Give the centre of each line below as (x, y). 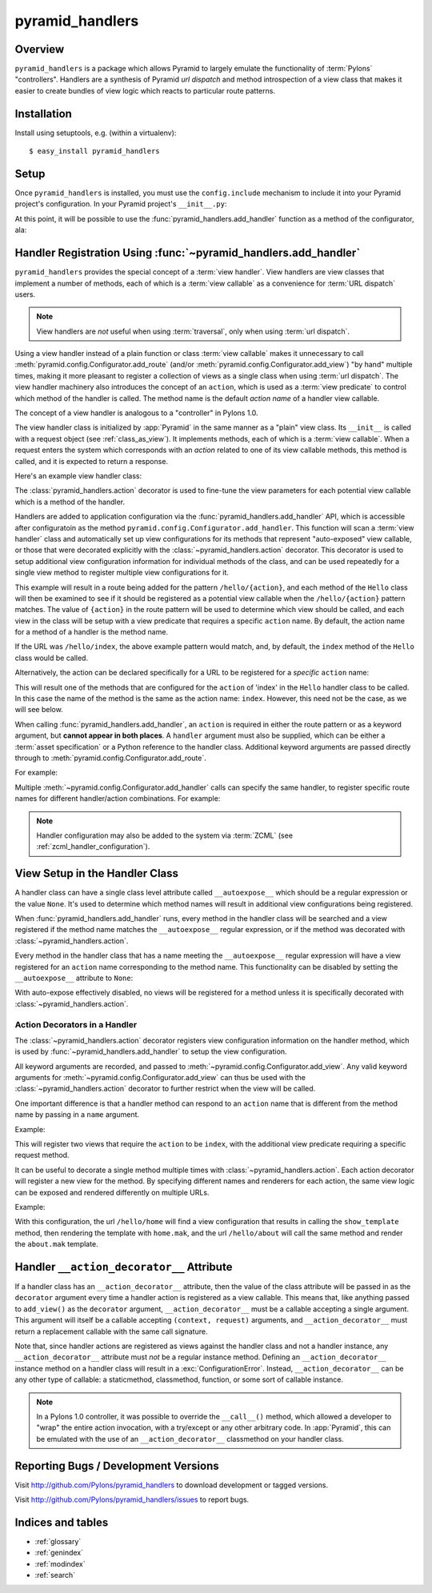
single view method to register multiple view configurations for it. (122, 573)
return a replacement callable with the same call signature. (111, 1331)
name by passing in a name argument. (77, 1115)
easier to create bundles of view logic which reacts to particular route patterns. (145, 90)
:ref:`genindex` (59, 1553)
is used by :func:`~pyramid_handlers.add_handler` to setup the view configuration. (151, 1051)
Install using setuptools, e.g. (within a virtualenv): (96, 133)
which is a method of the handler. (70, 502)
